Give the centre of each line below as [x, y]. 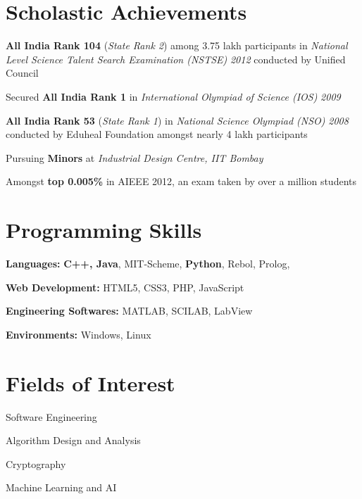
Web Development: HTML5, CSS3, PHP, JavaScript [125, 287]
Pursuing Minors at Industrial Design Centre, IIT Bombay [135, 157]
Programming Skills [104, 230]
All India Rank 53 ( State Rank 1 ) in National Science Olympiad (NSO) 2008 [177, 120]
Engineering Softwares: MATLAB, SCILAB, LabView [129, 311]
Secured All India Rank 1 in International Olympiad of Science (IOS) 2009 [173, 96]
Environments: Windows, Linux [79, 334]
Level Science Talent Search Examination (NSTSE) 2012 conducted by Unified [176, 59]
